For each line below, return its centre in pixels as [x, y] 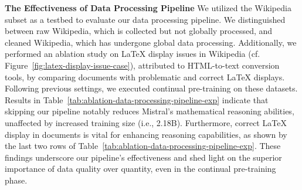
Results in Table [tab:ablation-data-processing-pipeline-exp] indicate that [137, 99]
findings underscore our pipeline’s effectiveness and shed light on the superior [143, 157]
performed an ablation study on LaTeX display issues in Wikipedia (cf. [133, 54]
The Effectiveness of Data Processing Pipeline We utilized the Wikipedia [148, 8]
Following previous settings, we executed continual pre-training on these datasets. [151, 88]
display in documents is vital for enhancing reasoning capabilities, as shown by [146, 134]
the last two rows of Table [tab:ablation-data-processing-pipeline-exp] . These [143, 146]
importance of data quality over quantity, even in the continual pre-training [140, 169]
